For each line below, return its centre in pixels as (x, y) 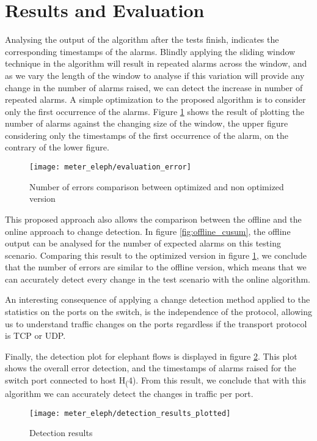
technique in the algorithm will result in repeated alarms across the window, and (156, 63)
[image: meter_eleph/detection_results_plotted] (130, 413)
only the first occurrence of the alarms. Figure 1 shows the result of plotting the (155, 111)
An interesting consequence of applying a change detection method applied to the (158, 299)
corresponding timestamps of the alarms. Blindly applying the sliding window (150, 51)
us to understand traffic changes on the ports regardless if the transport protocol (156, 323)
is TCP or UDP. (35, 335)
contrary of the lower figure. (57, 147)
